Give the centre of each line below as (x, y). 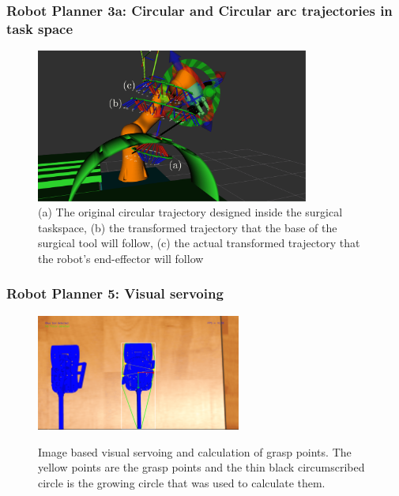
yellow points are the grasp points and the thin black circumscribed (201, 467)
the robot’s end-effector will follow (121, 258)
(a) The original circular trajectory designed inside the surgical (190, 212)
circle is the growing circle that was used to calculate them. (182, 482)
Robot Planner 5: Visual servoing (115, 293)
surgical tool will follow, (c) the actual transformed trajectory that (199, 243)
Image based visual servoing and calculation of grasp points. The (195, 451)
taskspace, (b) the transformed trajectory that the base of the (188, 227)
